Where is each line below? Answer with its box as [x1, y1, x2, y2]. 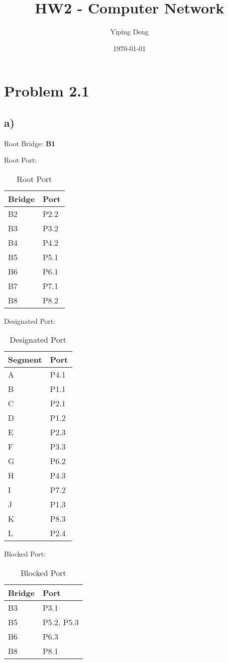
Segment [8, 354, 42, 366]
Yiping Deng [110, 26, 149, 37]
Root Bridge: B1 [4, 138, 56, 148]
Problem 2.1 [4, 81, 90, 101]
